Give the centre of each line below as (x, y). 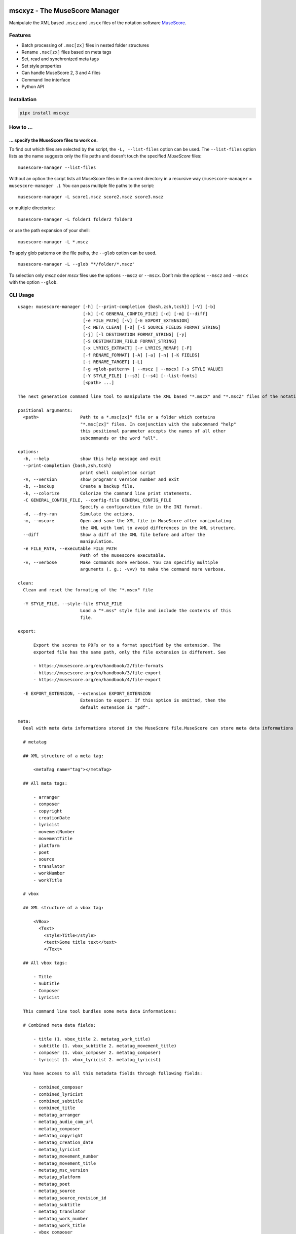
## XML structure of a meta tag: (63, 756)
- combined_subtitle (58, 1101)
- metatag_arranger (57, 1115)
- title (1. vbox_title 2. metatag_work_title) (92, 1039)
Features (20, 36)
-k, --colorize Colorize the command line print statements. (108, 493)
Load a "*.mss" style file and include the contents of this (156, 611)
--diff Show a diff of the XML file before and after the (114, 535)
